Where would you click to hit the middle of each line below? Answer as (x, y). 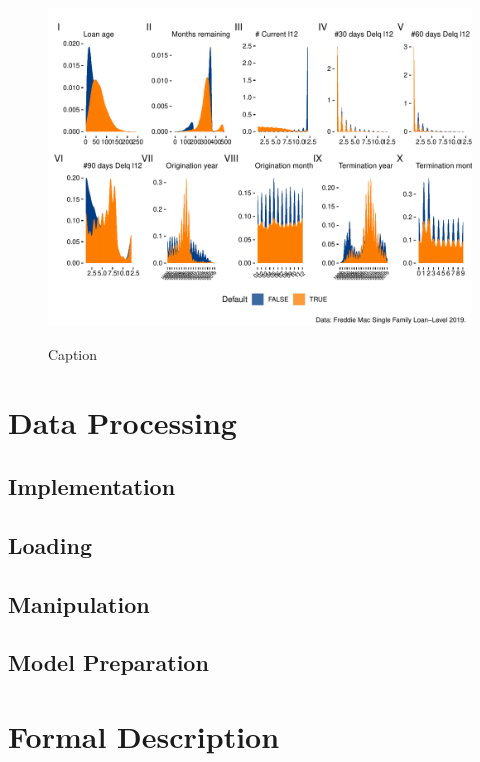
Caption (73, 353)
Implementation (92, 485)
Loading (50, 544)
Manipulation (79, 603)
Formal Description (144, 735)
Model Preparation (108, 662)
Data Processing (122, 422)
